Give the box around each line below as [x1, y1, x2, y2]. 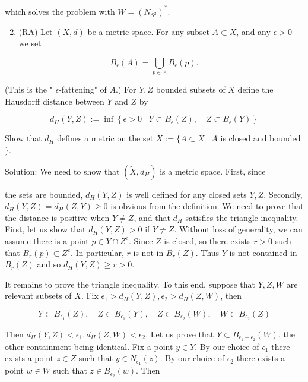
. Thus [195, 246, 220, 258]
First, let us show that [5, 223, 86, 235]
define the [237, 83, 274, 96]
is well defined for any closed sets [126, 188, 247, 200]
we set [18, 37, 42, 49]
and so [37, 258, 61, 270]
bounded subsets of [155, 83, 226, 96]
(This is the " [5, 83, 53, 96]
